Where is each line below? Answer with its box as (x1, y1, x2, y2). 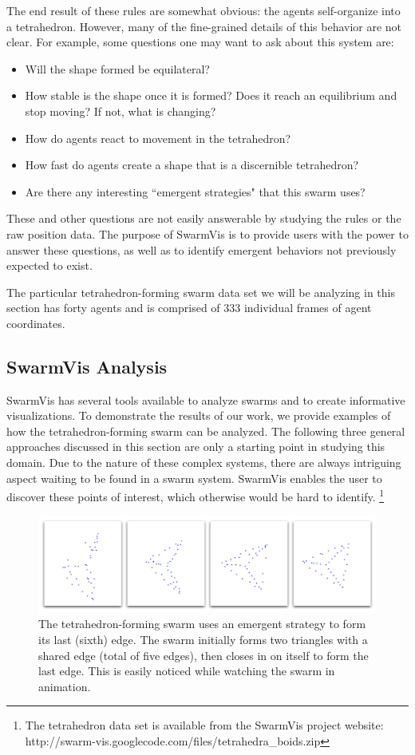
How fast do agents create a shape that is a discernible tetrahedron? (25, 156, 359, 173)
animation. (38, 678, 91, 694)
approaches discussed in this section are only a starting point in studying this (6, 438, 385, 455)
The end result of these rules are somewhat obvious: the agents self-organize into (6, 2, 401, 18)
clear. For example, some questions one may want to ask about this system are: (6, 34, 394, 50)
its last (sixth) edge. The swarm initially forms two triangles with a (38, 631, 368, 648)
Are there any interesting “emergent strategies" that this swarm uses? (25, 183, 366, 200)
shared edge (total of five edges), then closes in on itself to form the (38, 646, 369, 663)
